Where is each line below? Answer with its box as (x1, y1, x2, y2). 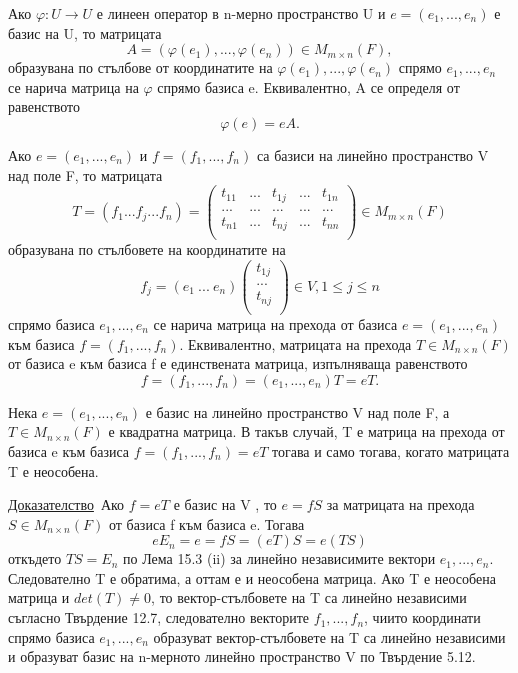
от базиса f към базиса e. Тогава (108, 513, 305, 534)
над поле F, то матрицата (8, 164, 163, 185)
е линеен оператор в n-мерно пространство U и (96, 3, 386, 23)
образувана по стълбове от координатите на (8, 57, 273, 78)
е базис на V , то (173, 494, 277, 515)
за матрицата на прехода (326, 494, 475, 515)
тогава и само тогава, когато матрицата (272, 440, 510, 461)
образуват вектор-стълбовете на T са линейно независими (153, 626, 506, 647)
